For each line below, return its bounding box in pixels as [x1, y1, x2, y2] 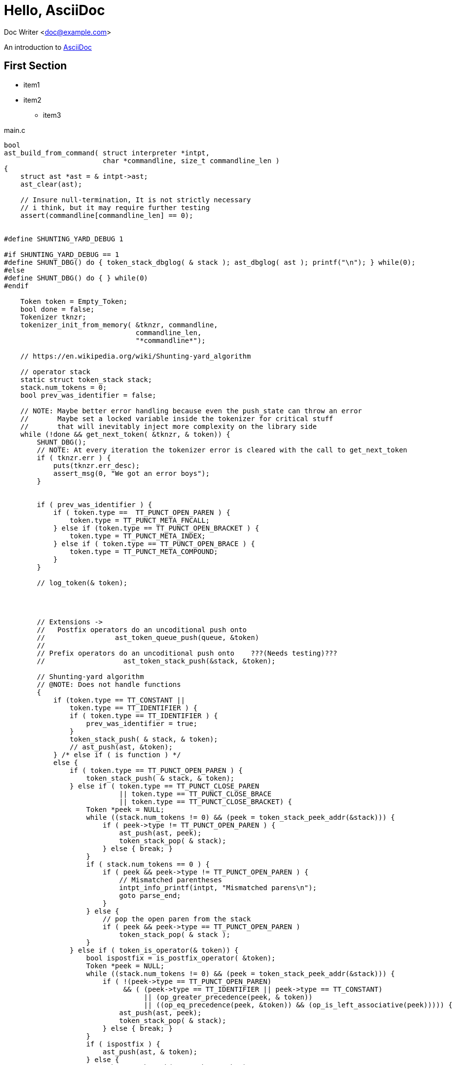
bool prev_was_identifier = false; [20, 391, 156, 399]
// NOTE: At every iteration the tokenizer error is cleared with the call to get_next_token [37, 446, 408, 454]
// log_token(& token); [37, 578, 127, 587]
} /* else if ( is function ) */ [53, 750, 181, 759]
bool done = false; [20, 305, 95, 313]
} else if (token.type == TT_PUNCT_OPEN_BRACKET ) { [53, 524, 259, 532]
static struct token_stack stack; [20, 375, 152, 383]
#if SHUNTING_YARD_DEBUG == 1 [4, 250, 120, 258]
